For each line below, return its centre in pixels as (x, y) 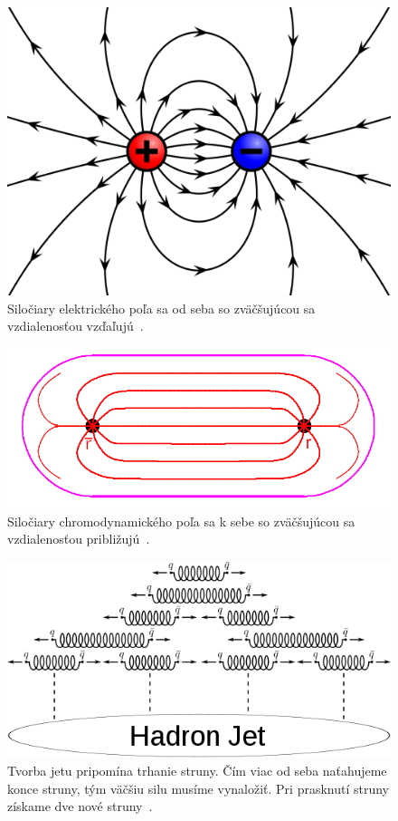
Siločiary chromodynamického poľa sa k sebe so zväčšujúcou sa (181, 521)
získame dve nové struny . (80, 806)
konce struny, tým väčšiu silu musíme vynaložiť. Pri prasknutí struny (199, 788)
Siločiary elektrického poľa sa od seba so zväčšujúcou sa (161, 308)
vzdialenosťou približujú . (79, 539)
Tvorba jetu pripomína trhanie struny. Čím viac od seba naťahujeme (197, 771)
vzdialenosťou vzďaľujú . (76, 326)
